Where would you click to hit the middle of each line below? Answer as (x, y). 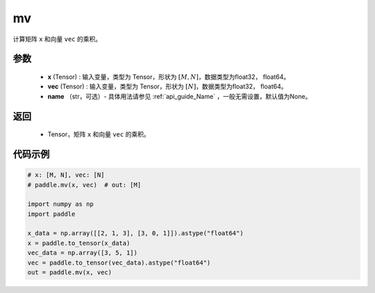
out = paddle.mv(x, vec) (70, 272)
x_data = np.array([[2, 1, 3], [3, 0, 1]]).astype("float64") (135, 233)
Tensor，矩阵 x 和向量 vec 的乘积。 (99, 134)
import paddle (51, 214)
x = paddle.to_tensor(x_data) (79, 243)
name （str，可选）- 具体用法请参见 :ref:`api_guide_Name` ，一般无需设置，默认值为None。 (180, 96)
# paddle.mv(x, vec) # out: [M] (84, 185)
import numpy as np (60, 204)
